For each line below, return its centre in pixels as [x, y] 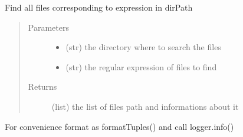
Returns [42, 87]
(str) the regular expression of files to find [141, 66]
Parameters [48, 27]
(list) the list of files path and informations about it [145, 106]
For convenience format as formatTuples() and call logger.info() [119, 126]
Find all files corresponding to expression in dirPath [99, 7]
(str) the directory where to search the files [143, 47]
